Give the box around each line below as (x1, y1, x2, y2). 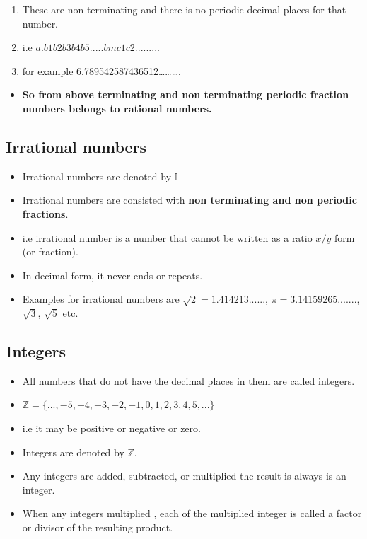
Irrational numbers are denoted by (22, 168, 172, 183)
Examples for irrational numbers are (22, 291, 180, 306)
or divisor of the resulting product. (22, 519, 173, 534)
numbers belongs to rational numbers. (22, 100, 212, 115)
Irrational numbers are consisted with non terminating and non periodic (22, 192, 357, 207)
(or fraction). (22, 244, 78, 259)
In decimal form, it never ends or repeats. (22, 267, 203, 282)
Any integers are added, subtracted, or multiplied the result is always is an (22, 468, 346, 483)
